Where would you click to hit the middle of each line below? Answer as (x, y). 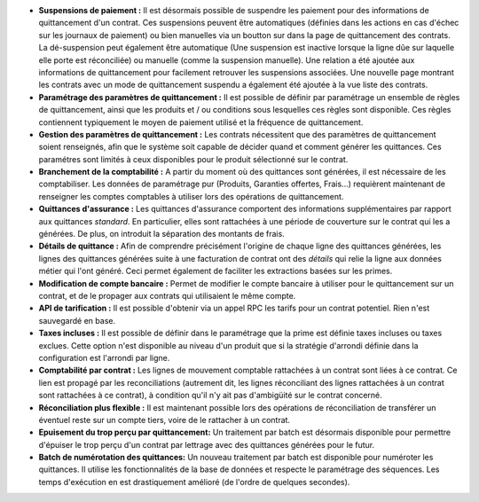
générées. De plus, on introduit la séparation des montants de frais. (162, 234)
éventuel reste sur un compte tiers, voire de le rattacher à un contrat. (165, 420)
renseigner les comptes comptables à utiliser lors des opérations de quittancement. (191, 196)
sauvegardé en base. (77, 320)
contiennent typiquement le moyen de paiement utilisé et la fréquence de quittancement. (201, 122)
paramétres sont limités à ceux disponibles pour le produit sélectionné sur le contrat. (193, 159)
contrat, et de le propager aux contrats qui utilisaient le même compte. (167, 295)
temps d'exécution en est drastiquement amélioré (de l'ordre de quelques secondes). (194, 482)
